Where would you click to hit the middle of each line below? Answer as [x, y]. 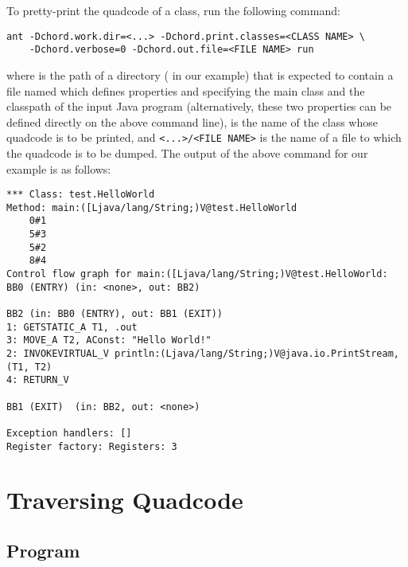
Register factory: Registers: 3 [92, 446]
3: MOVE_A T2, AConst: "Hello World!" [109, 340]
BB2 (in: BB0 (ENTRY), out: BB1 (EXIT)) [115, 314]
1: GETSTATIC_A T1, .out [72, 327]
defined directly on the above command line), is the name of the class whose [192, 121]
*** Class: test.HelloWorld [81, 195]
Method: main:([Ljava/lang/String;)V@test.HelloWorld [152, 207]
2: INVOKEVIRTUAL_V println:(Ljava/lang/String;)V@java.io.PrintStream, [203, 354]
